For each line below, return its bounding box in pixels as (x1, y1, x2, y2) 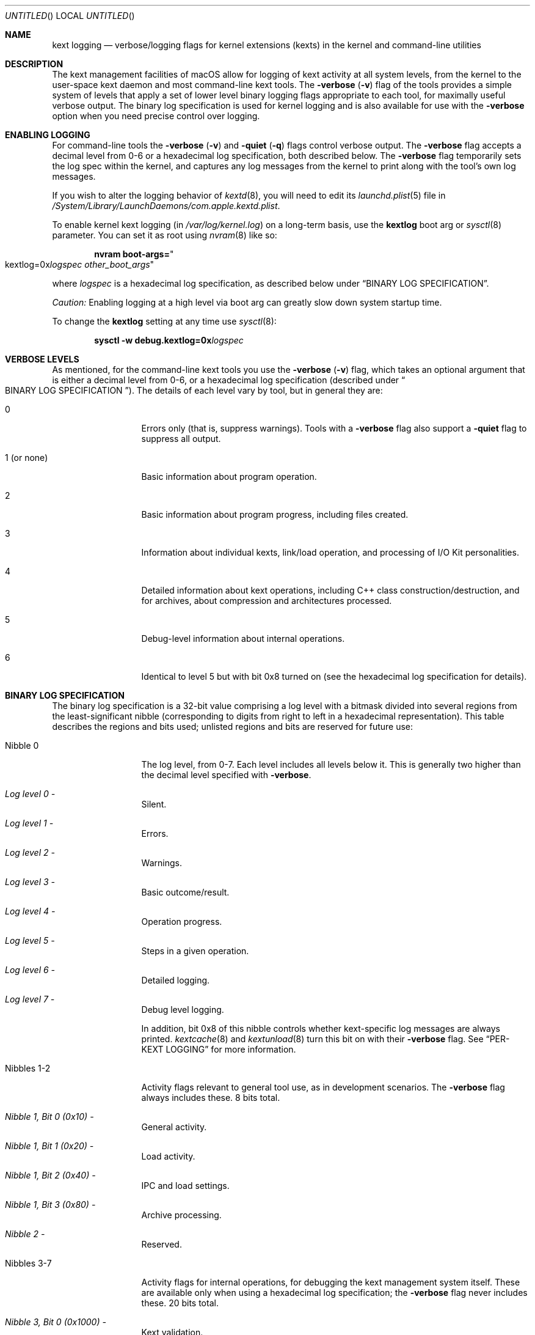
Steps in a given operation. (141, 946, 249, 956)
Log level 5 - (5, 935, 55, 946)
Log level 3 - (5, 877, 56, 887)
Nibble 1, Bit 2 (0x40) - (5, 1170, 96, 1180)
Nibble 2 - (5, 1229, 45, 1239)
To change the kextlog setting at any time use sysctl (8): (52, 316, 277, 326)
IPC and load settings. (141, 1180, 230, 1191)
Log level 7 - (5, 994, 55, 1004)
